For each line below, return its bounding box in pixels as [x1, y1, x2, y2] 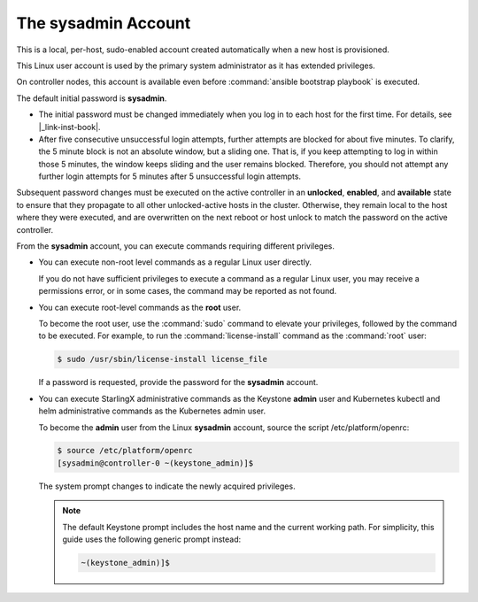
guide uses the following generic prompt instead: [62, 534, 242, 544]
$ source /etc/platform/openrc [57, 445, 194, 456]
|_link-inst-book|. [38, 121, 101, 132]
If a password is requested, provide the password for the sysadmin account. [38, 377, 319, 388]
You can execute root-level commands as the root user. [38, 302, 242, 313]
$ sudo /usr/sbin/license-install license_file [57, 354, 267, 365]
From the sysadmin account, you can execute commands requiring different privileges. [16, 241, 335, 251]
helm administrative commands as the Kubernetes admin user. [38, 405, 266, 416]
